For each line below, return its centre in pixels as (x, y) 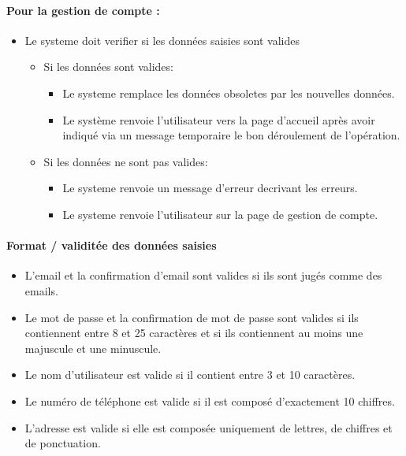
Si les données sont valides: (108, 67)
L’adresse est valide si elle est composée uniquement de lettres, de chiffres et (209, 427)
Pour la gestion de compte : (83, 10)
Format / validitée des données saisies (112, 245)
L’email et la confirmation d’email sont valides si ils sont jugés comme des (203, 275)
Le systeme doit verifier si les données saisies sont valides (162, 40)
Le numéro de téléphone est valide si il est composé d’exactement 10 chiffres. (210, 400)
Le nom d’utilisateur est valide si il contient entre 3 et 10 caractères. (190, 374)
